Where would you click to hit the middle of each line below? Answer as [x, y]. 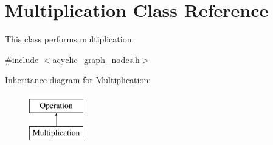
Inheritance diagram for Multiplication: [78, 80]
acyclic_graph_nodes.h [96, 59]
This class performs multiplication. [70, 39]
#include [22, 59]
